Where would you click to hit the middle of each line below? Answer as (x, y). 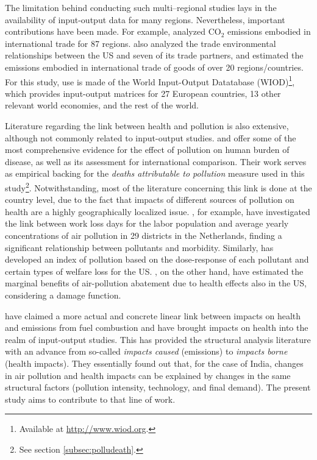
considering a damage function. (63, 295)
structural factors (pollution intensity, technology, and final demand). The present (158, 387)
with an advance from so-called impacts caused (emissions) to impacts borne (146, 351)
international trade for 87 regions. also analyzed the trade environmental (141, 43)
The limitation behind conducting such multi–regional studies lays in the (141, 7)
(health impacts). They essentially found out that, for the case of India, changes (154, 363)
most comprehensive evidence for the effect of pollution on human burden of (147, 150)
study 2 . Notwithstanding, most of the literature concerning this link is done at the (158, 186)
